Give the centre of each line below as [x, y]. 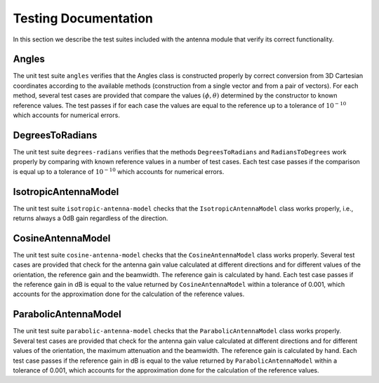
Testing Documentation [83, 18]
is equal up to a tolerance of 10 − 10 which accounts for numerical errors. [119, 171]
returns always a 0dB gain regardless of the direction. [91, 218]
